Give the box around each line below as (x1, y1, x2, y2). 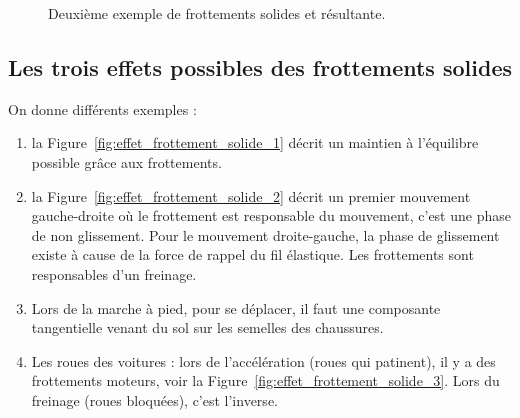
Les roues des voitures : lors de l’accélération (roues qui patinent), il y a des (31, 350, 496, 371)
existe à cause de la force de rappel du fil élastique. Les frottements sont (31, 244, 474, 265)
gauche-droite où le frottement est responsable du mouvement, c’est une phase (31, 205, 511, 226)
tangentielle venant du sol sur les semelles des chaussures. (31, 317, 384, 338)
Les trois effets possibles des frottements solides (8, 51, 512, 82)
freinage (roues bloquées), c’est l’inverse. (31, 389, 278, 410)
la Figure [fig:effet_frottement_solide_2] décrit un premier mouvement (31, 185, 471, 206)
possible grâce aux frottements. (31, 151, 222, 172)
